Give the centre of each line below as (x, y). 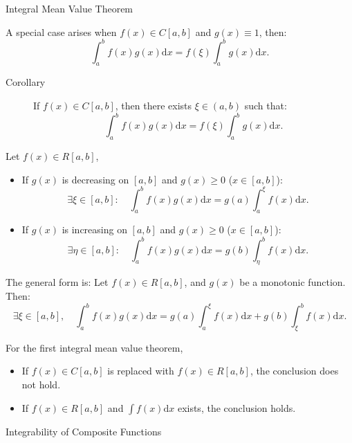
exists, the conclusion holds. (237, 407)
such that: (266, 106)
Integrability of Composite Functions (84, 431)
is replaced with (141, 371)
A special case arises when (61, 31)
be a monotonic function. (293, 282)
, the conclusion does (294, 371)
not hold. (41, 385)
